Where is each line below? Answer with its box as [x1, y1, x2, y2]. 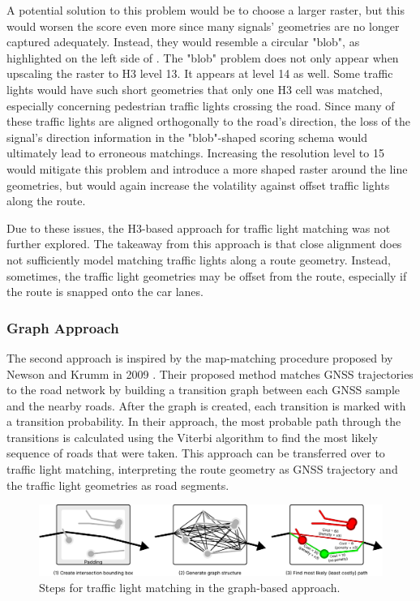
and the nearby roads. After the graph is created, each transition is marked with [6, 397, 406, 414]
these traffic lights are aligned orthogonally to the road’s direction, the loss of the [6, 113, 410, 130]
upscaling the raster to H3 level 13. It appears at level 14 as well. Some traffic [6, 65, 393, 82]
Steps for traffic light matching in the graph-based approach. [39, 579, 341, 596]
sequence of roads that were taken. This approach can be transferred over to [6, 444, 385, 461]
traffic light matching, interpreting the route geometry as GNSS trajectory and [6, 461, 398, 478]
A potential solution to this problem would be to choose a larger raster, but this [6, 2, 405, 18]
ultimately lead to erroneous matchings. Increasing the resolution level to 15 [6, 144, 384, 161]
